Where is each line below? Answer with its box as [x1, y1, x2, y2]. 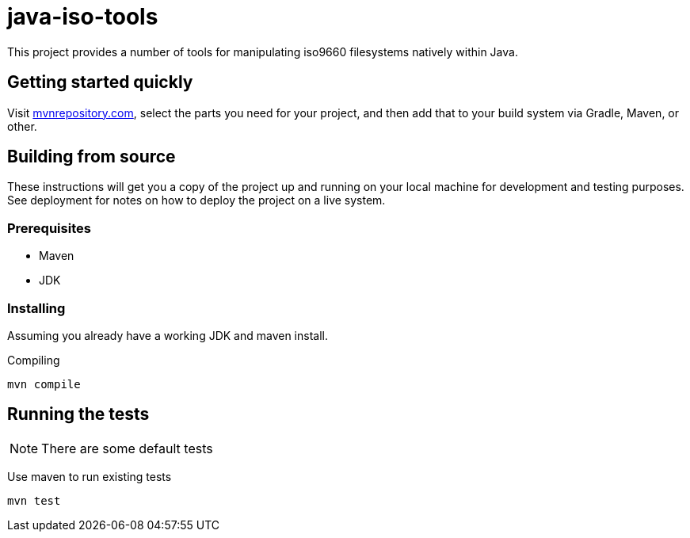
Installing [7, 300, 66, 316]
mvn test [7, 494, 61, 507]
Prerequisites [7, 219, 91, 236]
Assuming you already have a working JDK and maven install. [7, 328, 328, 342]
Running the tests [7, 404, 150, 425]
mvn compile [7, 377, 81, 391]
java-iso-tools [7, 3, 158, 30]
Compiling [7, 353, 60, 367]
